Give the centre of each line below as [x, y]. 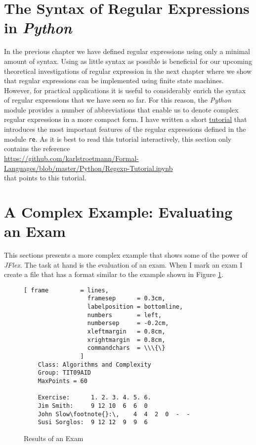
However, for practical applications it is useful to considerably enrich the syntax [125, 90]
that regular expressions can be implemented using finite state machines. [114, 81]
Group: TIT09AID [64, 373]
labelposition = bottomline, [135, 307]
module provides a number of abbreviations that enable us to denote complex [121, 109]
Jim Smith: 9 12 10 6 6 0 [93, 406]
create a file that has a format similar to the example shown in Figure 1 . [114, 274]
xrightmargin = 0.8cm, [126, 340]
